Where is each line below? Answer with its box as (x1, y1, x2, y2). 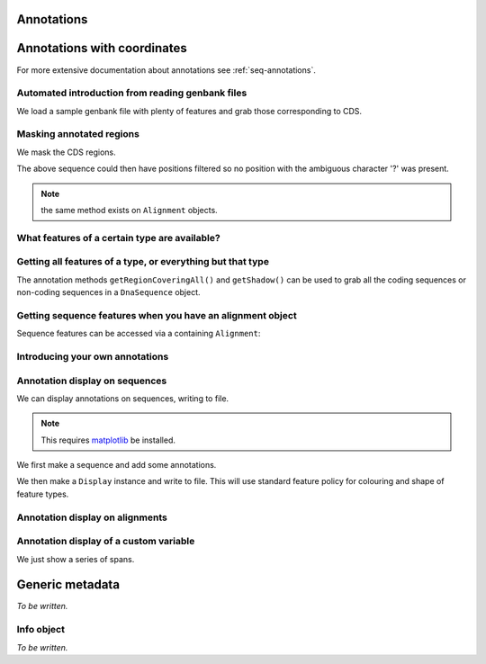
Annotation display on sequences (16, 374, 167, 387)
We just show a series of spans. (16, 553, 135, 564)
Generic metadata (16, 577, 121, 593)
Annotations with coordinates (16, 40, 188, 56)
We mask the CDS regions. (16, 147, 116, 157)
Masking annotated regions (16, 128, 139, 140)
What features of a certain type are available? (16, 231, 220, 244)
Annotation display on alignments (16, 511, 168, 524)
